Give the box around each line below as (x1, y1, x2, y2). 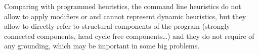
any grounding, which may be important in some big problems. (4, 40, 200, 51)
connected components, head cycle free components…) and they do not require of (4, 30, 254, 41)
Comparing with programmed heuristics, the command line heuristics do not (4, 1, 241, 11)
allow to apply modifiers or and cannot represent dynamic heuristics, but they (4, 11, 246, 21)
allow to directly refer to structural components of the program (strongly (4, 21, 230, 31)
